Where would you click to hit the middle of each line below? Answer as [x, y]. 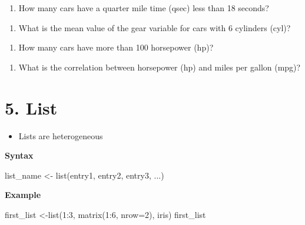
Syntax [19, 155]
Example [23, 195]
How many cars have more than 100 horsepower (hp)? [116, 47]
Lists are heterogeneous [61, 135]
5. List [31, 107]
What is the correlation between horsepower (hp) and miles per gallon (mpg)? [160, 67]
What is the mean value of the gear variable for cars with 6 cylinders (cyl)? [155, 27]
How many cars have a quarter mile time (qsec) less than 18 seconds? [144, 8]
